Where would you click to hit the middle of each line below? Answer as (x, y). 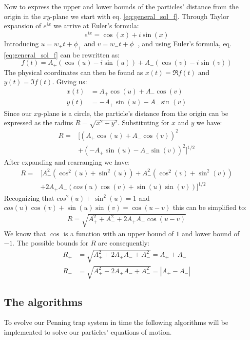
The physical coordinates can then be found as (74, 72)
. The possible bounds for (50, 243)
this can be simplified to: (210, 207)
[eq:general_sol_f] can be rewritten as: (62, 54)
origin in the (22, 16)
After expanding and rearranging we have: (67, 162)
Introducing (21, 43)
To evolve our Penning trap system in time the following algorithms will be (116, 322)
